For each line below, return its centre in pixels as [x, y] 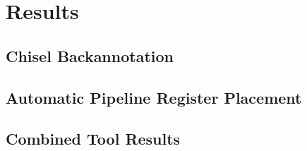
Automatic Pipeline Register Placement [154, 97]
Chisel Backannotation [90, 55]
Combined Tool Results [93, 139]
